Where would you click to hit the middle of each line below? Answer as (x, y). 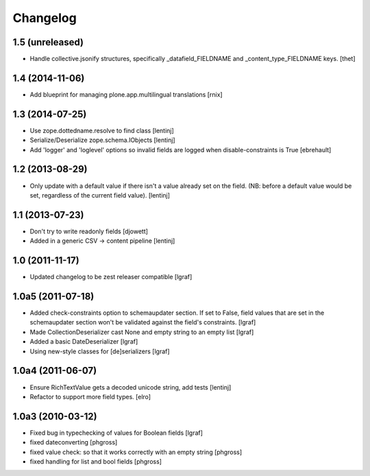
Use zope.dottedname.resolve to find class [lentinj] (102, 130)
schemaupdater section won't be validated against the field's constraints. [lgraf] (143, 322)
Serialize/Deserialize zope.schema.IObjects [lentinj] (102, 140)
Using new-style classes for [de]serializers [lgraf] (100, 351)
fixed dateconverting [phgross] (74, 442)
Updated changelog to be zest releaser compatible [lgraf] (111, 277)
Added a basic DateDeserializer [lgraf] (84, 342)
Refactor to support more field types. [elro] (90, 396)
